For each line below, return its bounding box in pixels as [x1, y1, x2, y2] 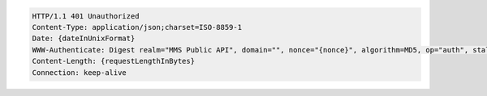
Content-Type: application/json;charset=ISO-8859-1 [32, 23, 243, 31]
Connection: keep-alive [32, 68, 127, 77]
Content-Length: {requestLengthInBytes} [32, 56, 195, 66]
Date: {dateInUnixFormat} [32, 34, 136, 44]
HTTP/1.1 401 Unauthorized [32, 11, 140, 20]
